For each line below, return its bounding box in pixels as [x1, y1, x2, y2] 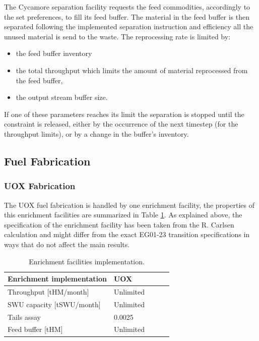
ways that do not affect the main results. [4, 239, 130, 249]
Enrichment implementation [8, 273, 107, 284]
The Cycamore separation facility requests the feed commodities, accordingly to [4, 2, 250, 12]
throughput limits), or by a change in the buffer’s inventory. [4, 128, 189, 139]
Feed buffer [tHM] [8, 324, 63, 334]
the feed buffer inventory [16, 48, 92, 59]
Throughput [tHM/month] [8, 286, 89, 297]
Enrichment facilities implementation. [29, 256, 145, 266]
